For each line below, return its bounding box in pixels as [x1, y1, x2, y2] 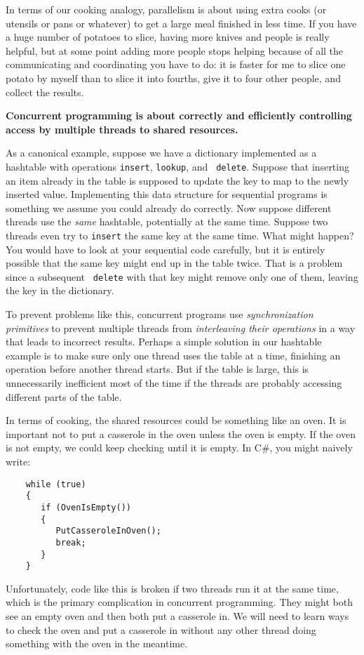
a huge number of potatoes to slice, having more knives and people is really [6, 29, 330, 44]
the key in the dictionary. [6, 283, 114, 298]
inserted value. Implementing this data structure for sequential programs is [6, 187, 328, 201]
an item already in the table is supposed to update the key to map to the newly [6, 173, 349, 187]
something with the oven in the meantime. [6, 636, 188, 651]
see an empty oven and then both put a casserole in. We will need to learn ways [6, 609, 349, 623]
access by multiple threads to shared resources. [6, 121, 238, 136]
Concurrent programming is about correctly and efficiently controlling [6, 108, 352, 123]
